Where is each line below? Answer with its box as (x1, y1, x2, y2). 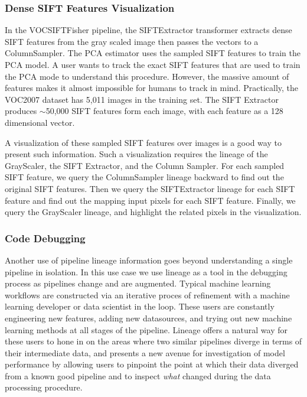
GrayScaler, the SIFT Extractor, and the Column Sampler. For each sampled (5, 159, 285, 171)
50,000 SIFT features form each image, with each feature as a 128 (45, 105, 283, 117)
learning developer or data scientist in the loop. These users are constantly (5, 300, 275, 313)
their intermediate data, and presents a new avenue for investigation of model (5, 346, 285, 359)
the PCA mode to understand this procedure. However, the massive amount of (5, 70, 289, 82)
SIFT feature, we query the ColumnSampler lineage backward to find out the (5, 171, 284, 183)
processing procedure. (5, 381, 83, 393)
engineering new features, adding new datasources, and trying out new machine (5, 311, 292, 324)
